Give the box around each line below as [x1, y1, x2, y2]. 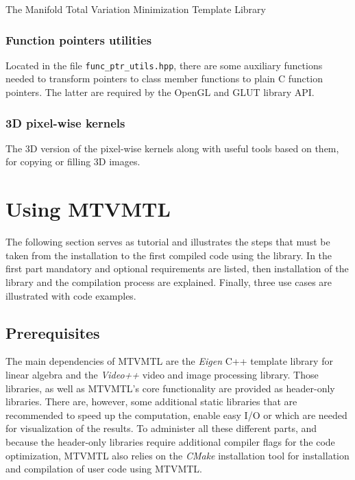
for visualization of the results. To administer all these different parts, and [5, 421, 317, 435]
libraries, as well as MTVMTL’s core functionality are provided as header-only [5, 381, 335, 395]
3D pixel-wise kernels [5, 114, 125, 131]
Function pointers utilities [5, 31, 152, 48]
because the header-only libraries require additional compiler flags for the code [5, 434, 335, 448]
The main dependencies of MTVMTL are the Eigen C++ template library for [5, 354, 333, 368]
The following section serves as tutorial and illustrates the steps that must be [5, 235, 330, 249]
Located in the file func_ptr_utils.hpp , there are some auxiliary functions [5, 58, 323, 72]
